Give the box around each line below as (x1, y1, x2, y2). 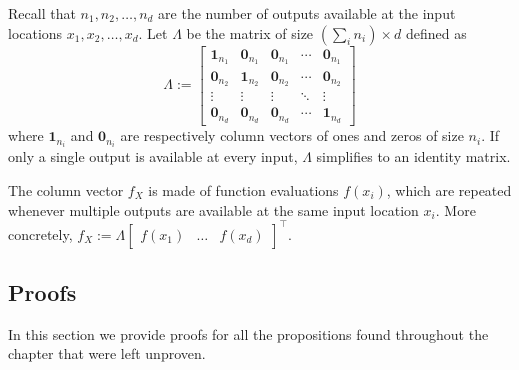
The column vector (8, 180, 124, 200)
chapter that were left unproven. (8, 343, 206, 364)
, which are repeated (386, 180, 512, 200)
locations (8, 22, 63, 43)
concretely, (8, 223, 73, 244)
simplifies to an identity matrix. (316, 146, 511, 167)
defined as (405, 22, 467, 43)
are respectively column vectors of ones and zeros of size (120, 125, 464, 146)
